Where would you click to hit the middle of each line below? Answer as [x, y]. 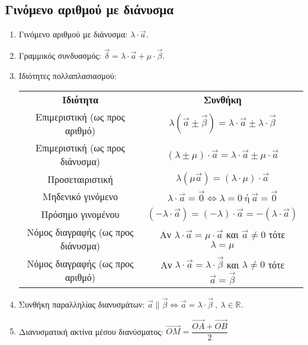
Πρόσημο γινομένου [80, 214]
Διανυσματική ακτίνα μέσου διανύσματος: [91, 331]
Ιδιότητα [80, 100]
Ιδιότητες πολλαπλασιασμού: [68, 75]
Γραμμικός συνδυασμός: [60, 56]
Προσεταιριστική [80, 179]
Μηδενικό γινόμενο [80, 197]
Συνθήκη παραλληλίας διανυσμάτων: [82, 304]
